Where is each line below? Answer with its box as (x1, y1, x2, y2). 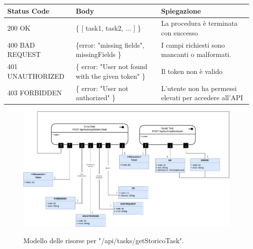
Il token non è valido (161, 66, 223, 76)
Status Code (7, 5, 50, 16)
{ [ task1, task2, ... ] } (75, 23, 141, 33)
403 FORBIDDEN (7, 88, 62, 98)
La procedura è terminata (161, 18, 238, 28)
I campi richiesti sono (161, 39, 225, 50)
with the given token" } (75, 71, 145, 81)
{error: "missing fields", (75, 39, 145, 50)
